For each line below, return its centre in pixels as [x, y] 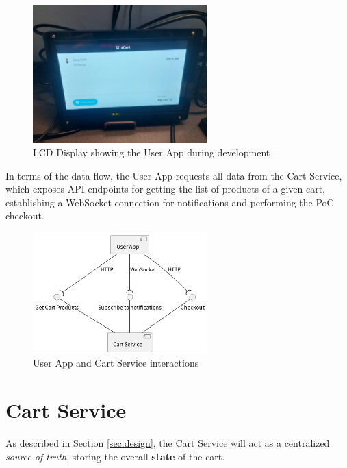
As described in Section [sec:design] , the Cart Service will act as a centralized [168, 443]
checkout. [25, 215]
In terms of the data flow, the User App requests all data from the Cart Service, [174, 175]
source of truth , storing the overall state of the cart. [115, 456]
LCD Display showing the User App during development [152, 152]
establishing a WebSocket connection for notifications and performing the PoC [170, 202]
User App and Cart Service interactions [116, 363]
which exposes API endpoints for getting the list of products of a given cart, [165, 189]
